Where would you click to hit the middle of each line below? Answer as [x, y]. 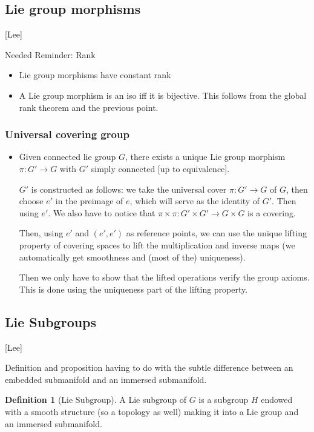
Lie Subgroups [51, 321]
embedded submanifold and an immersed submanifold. [106, 379]
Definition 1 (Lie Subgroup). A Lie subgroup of [96, 400]
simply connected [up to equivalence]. [160, 168]
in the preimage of [89, 201]
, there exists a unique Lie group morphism [205, 157]
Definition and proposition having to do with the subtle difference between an [149, 367]
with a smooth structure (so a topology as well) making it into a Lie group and [152, 411]
